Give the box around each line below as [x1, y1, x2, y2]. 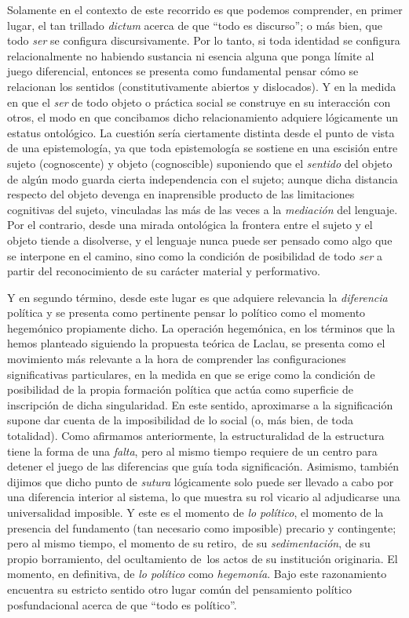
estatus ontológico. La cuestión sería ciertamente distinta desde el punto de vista [7, 124, 395, 140]
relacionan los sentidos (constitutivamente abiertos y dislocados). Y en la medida [7, 78, 396, 94]
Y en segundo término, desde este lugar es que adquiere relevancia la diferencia [7, 289, 388, 305]
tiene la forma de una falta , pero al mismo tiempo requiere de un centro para [7, 442, 378, 459]
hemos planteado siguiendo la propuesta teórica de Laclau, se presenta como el [7, 335, 385, 351]
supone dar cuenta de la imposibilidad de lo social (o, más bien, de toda [7, 412, 353, 428]
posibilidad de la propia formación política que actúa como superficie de [7, 381, 353, 398]
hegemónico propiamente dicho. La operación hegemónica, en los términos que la [7, 319, 396, 336]
